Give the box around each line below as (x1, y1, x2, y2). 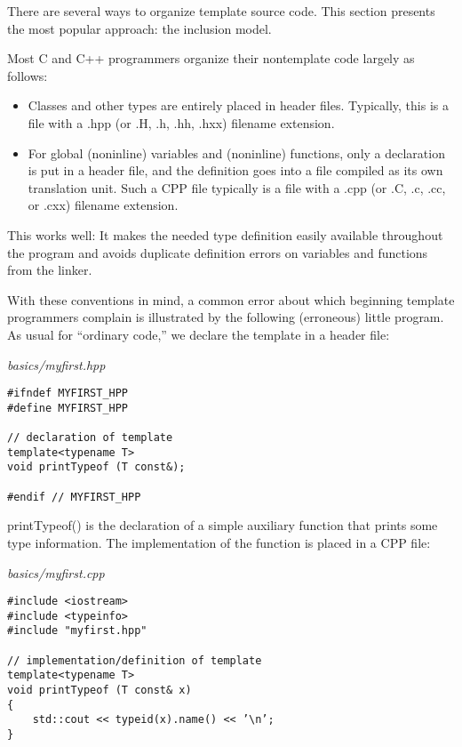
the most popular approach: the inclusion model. (7, 19, 272, 37)
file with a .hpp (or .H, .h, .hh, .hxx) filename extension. (28, 113, 335, 132)
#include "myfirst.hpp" (7, 624, 147, 638)
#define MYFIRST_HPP (7, 401, 129, 414)
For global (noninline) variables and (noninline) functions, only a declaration (28, 143, 445, 162)
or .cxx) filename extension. (28, 196, 179, 214)
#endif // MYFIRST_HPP (7, 490, 141, 503)
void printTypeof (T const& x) (7, 684, 192, 697)
